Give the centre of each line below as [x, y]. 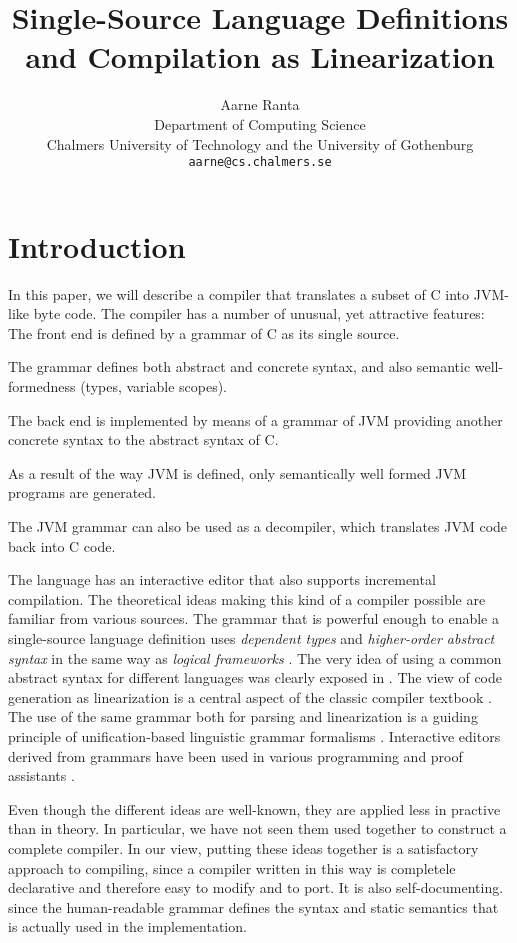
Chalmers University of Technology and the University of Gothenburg [260, 143]
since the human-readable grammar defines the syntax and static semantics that [253, 906]
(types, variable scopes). [154, 386]
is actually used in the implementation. [127, 926]
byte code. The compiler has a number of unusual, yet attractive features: [259, 313]
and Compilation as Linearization [260, 56]
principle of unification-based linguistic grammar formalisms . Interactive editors [254, 735]
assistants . [41, 775]
